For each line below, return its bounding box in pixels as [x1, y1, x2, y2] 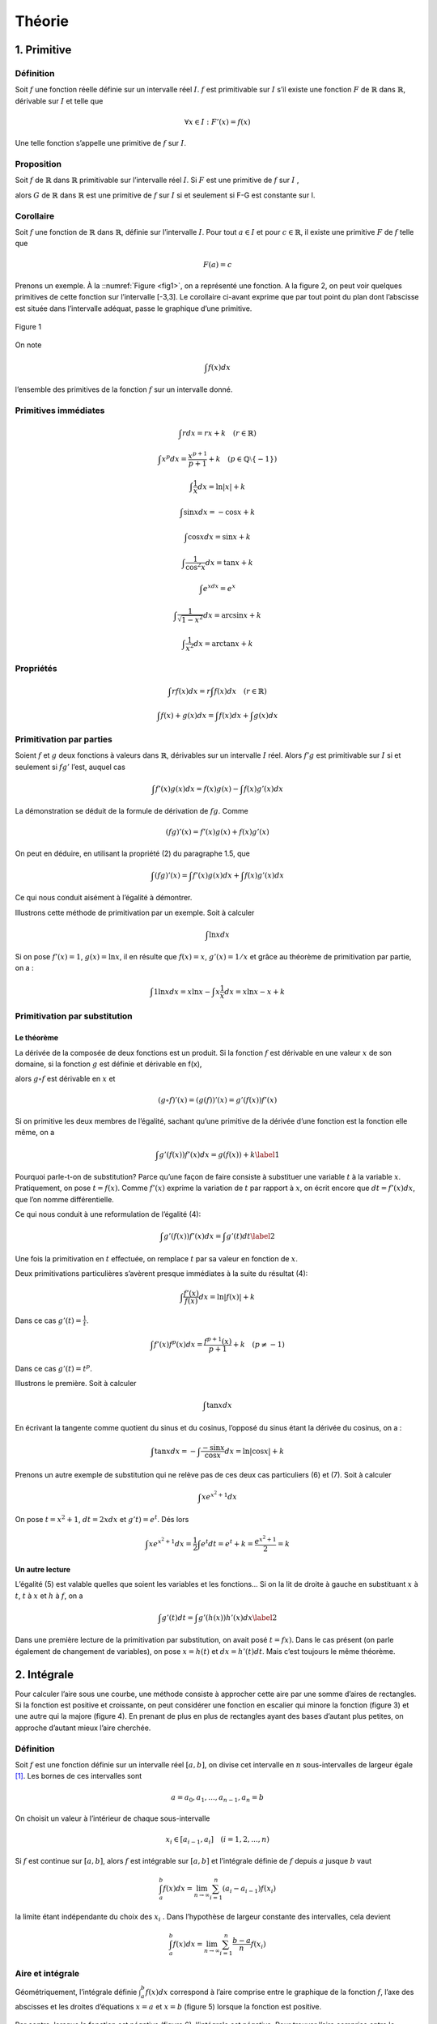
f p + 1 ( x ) [203, 1336, 232, 1346]
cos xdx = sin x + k [187, 532, 251, 542]
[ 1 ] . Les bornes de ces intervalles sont [15, 1771, 142, 1781]
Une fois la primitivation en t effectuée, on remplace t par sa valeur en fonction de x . [15, 1253, 299, 1263]
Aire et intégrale [15, 1967, 80, 1979]
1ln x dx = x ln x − [153, 987, 211, 996]
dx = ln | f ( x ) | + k [198, 1292, 256, 1301]
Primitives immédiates [15, 405, 105, 416]
